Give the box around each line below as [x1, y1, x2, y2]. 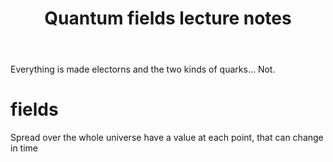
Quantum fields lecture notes [44, 7, 292, 30]
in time [10, 142, 38, 154]
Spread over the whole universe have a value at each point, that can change [10, 132, 324, 144]
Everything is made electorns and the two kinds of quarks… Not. [10, 63, 276, 76]
